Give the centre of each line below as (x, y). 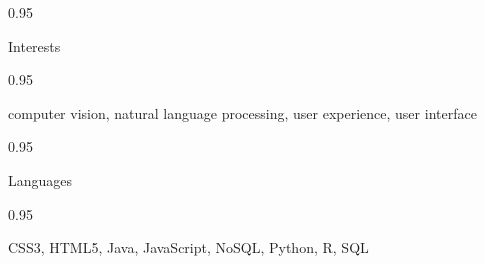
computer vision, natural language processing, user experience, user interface (242, 112)
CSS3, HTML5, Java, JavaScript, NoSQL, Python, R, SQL (188, 247)
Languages (40, 179)
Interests (34, 45)
